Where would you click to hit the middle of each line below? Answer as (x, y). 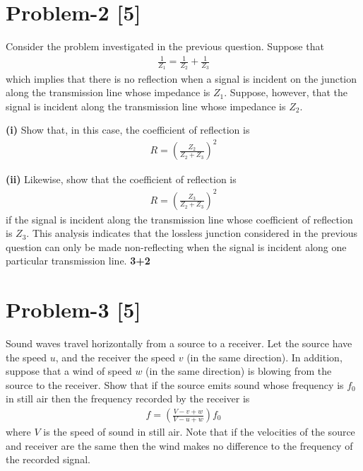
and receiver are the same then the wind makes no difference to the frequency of (179, 445)
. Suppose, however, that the (286, 92)
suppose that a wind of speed (69, 371)
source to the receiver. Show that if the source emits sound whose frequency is (175, 384)
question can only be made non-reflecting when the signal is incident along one (176, 246)
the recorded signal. (48, 459)
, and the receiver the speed (115, 357)
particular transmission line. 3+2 (78, 261)
